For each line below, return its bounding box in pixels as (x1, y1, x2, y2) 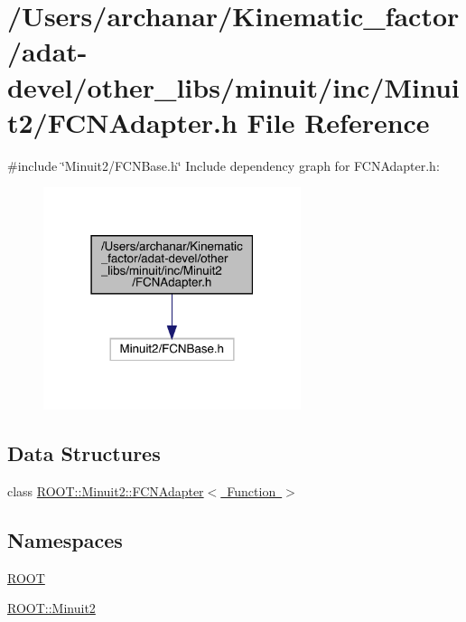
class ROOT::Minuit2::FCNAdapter (7, 481, 204, 500)
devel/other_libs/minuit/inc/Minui (7, 68, 460, 105)
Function (227, 481, 276, 500)
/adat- (7, 33, 88, 70)
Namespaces (7, 525, 123, 553)
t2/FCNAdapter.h (7, 103, 238, 140)
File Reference (247, 103, 430, 140)
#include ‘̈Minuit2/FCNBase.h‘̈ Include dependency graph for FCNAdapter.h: (7, 155, 440, 174)
